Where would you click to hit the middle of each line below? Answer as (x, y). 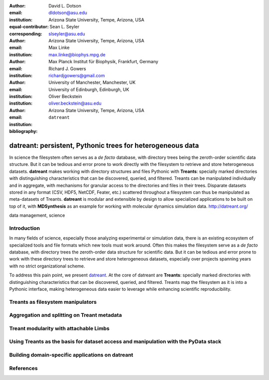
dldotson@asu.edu (68, 13)
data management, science (37, 215)
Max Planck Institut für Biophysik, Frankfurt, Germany (104, 62)
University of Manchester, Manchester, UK (92, 83)
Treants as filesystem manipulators (53, 302)
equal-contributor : (29, 27)
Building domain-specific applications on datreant (71, 355)
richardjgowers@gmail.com (77, 75)
